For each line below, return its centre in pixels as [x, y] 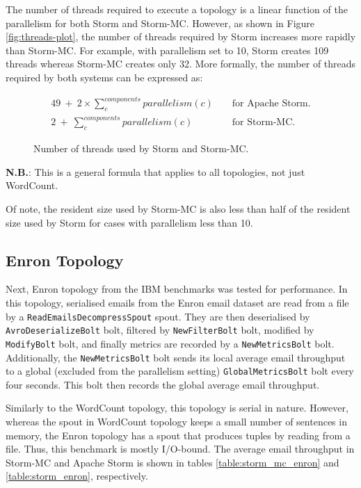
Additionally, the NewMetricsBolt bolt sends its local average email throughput [176, 357]
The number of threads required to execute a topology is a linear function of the [177, 9]
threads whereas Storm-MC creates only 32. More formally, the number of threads [181, 64]
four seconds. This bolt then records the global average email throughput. [163, 384]
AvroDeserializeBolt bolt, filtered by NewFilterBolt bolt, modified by [160, 330]
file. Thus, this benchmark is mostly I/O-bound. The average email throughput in [180, 449]
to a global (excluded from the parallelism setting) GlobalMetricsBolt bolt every [180, 371]
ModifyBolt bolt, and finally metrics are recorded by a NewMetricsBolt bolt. [170, 343]
